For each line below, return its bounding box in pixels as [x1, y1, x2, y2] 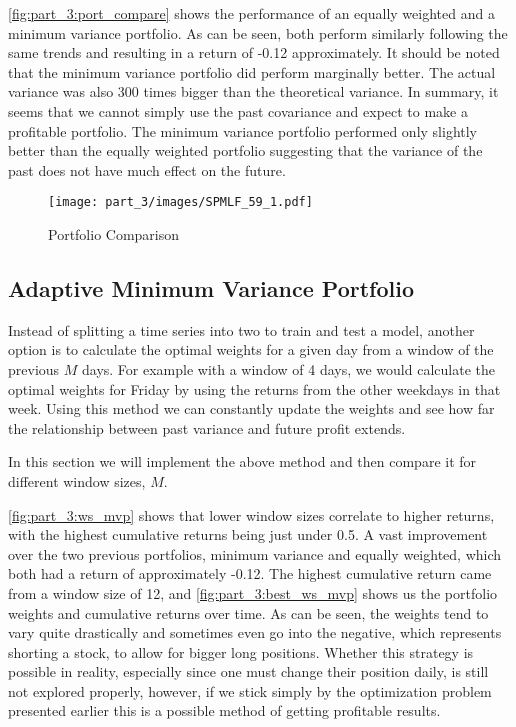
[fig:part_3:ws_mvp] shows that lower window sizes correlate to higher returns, [8, 504, 495, 525]
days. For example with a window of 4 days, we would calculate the [81, 358, 495, 379]
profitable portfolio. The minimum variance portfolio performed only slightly [8, 120, 477, 141]
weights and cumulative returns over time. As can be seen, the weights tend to [8, 602, 489, 623]
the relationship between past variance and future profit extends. [8, 417, 406, 438]
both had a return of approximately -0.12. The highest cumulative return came [8, 563, 492, 584]
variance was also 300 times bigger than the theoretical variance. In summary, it [8, 81, 499, 102]
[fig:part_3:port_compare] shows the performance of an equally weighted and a [8, 3, 495, 23]
